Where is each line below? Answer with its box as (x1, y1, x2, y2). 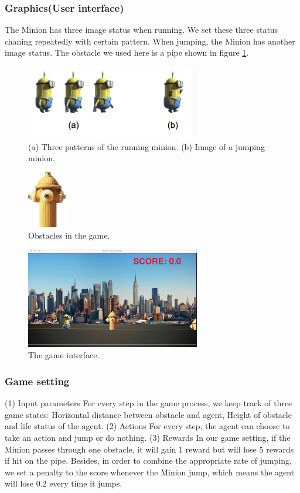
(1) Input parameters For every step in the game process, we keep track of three (5, 397, 292, 409)
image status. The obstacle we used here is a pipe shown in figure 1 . (5, 46, 249, 59)
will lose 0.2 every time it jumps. (5, 477, 122, 489)
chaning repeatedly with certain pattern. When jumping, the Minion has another (5, 35, 295, 47)
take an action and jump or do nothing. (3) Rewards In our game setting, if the (5, 431, 291, 443)
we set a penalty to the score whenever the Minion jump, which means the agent (5, 465, 295, 478)
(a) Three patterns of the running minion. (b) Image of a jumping (28, 140, 265, 152)
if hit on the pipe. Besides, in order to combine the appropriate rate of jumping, (5, 454, 292, 467)
